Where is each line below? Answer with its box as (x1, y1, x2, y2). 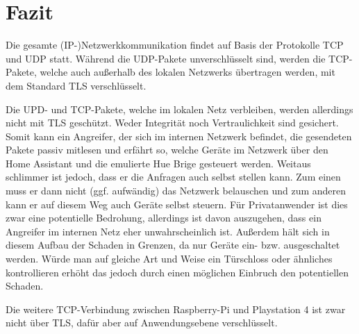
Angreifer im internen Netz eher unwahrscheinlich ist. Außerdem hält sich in (6, 224, 330, 238)
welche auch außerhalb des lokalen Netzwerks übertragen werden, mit (40, 65, 335, 79)
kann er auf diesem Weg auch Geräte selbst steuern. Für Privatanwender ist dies (6, 197, 348, 211)
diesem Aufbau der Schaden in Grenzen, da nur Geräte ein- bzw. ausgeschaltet (6, 237, 340, 252)
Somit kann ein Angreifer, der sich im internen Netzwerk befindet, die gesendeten (6, 128, 352, 143)
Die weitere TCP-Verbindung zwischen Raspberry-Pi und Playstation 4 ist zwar (6, 301, 346, 316)
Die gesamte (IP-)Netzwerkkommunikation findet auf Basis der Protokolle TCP (6, 37, 344, 52)
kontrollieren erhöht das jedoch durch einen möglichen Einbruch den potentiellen (6, 265, 349, 279)
